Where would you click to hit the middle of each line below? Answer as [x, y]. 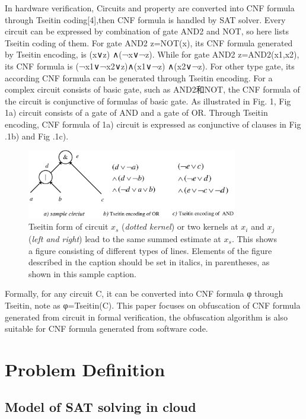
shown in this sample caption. [82, 273]
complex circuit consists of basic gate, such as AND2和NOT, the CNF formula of [152, 89]
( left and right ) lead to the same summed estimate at [125, 238]
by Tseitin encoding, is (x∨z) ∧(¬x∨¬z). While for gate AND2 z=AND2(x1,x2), [152, 54]
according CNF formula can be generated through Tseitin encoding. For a [139, 77]
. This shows [254, 238]
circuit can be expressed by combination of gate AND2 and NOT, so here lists [147, 31]
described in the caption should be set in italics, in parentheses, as [149, 262]
